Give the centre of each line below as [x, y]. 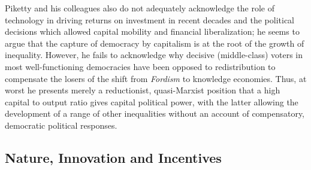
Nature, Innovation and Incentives [113, 157]
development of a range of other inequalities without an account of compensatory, [155, 113]
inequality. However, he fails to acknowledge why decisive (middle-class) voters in [154, 55]
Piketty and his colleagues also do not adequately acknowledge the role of [140, 8]
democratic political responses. [61, 125]
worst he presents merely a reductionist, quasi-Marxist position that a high [143, 90]
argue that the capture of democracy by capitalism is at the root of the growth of [155, 43]
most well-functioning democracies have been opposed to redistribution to [140, 66]
